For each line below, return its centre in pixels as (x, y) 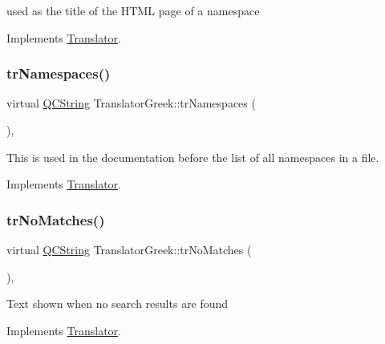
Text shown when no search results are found (118, 304)
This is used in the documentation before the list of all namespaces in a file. (193, 157)
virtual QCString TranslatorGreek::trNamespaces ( (131, 103)
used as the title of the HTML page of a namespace (133, 10)
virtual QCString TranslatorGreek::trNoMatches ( (129, 249)
